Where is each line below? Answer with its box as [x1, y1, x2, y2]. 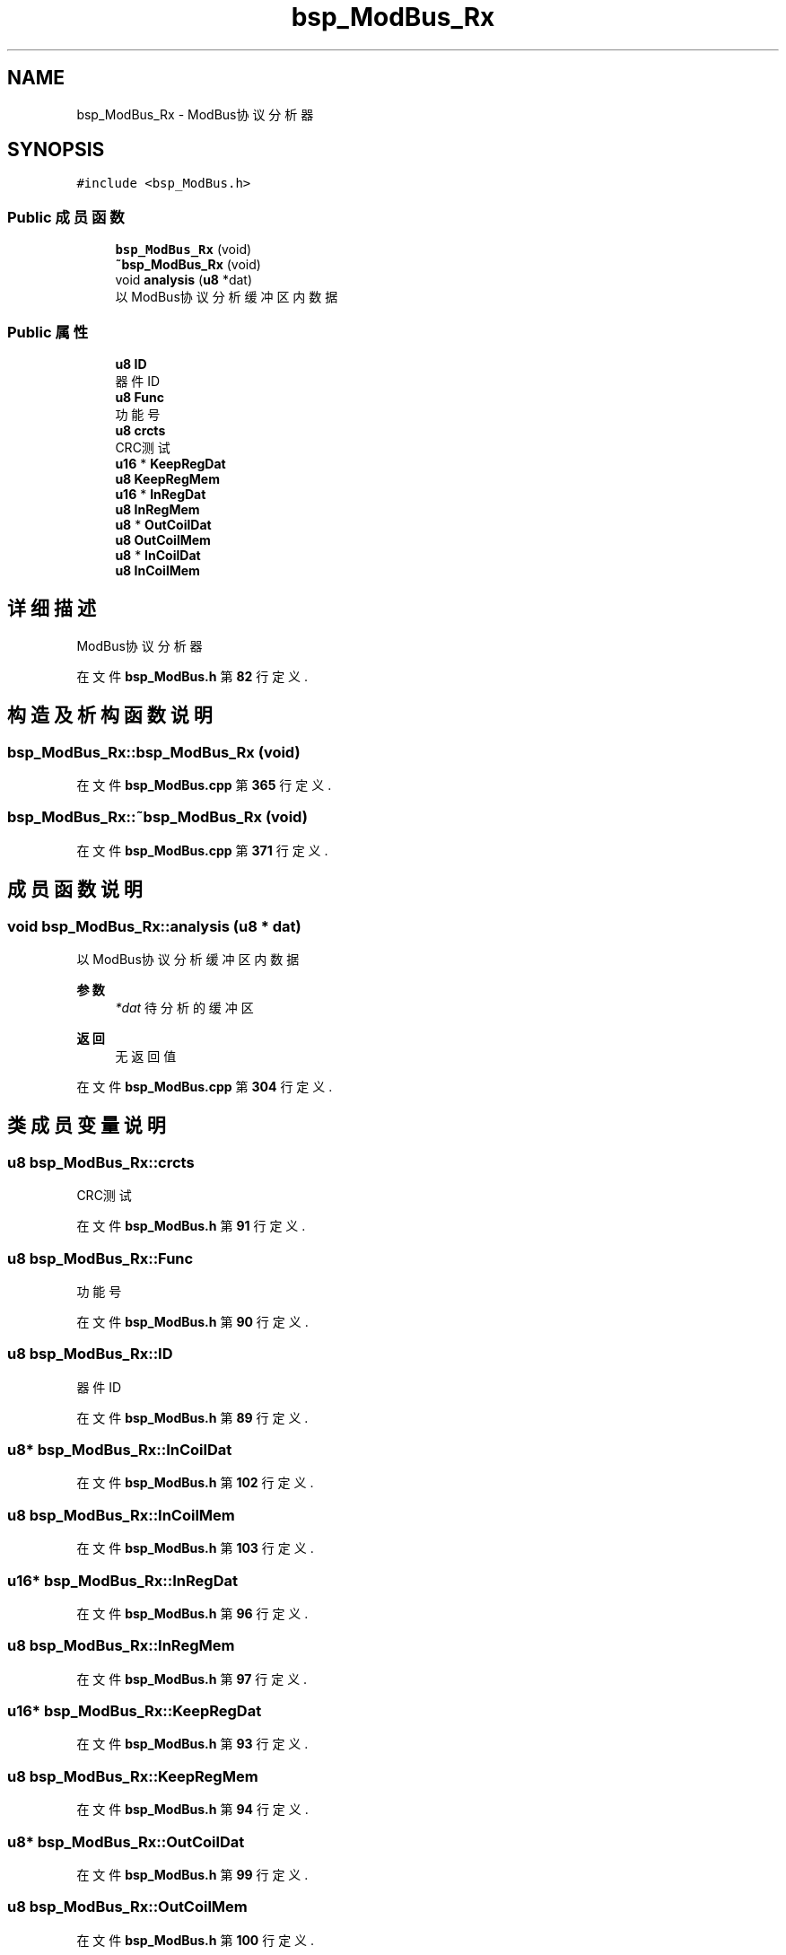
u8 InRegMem [115, 501, 200, 517]
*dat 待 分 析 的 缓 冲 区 [115, 999, 254, 1015]
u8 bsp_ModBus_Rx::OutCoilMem [7, 1898, 248, 1916]
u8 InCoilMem [115, 562, 200, 578]
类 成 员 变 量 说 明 [7, 1114, 166, 1137]
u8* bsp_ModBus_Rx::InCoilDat [7, 1441, 232, 1460]
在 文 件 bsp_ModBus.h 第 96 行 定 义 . [76, 1605, 309, 1621]
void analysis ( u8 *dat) [115, 272, 253, 288]
